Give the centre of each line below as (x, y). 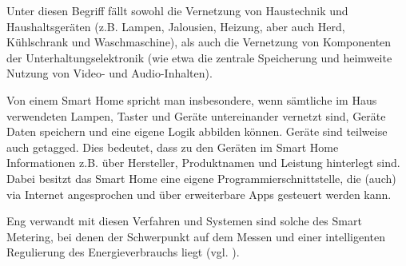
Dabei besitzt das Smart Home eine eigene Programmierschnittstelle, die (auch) (201, 178)
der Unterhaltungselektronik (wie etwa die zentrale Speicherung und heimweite (199, 57)
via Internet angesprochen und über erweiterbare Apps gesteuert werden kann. (199, 194)
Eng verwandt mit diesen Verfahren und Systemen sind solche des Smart (184, 221)
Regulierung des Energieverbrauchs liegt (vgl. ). (123, 252)
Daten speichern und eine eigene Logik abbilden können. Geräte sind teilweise (197, 131)
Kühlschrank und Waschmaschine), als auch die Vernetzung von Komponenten (199, 42)
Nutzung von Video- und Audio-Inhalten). (109, 73)
